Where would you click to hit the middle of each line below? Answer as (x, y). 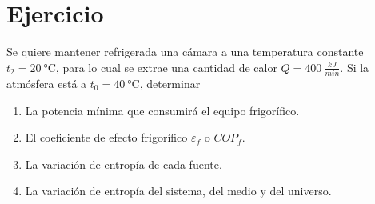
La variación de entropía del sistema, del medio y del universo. (178, 191)
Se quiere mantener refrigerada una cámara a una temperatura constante (185, 52)
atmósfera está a (47, 84)
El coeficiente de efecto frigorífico (106, 137)
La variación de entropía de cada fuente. (124, 164)
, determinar (170, 84)
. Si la (355, 67)
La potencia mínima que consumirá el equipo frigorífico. (162, 110)
